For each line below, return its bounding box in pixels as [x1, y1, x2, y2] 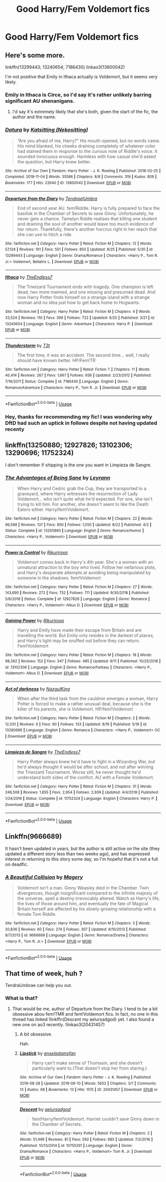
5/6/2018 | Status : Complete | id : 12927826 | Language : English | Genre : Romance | [5, 596, 150, 602]
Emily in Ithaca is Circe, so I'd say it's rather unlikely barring [5, 91, 152, 98]
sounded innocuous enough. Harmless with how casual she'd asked [17, 153, 157, 159]
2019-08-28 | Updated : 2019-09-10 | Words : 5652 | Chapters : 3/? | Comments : [19, 1081, 157, 1086]
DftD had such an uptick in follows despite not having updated [5, 420, 157, 427]
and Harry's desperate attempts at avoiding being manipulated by [17, 569, 151, 575]
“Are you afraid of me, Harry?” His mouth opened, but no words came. [17, 138, 161, 144]
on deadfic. [5, 861, 29, 867]
